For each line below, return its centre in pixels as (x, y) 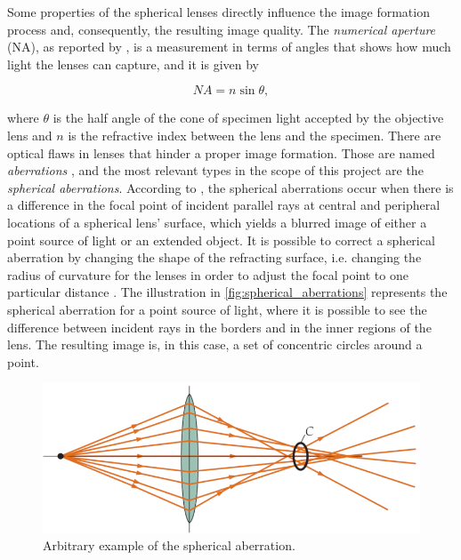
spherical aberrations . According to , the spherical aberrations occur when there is (230, 187)
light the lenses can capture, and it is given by (133, 64)
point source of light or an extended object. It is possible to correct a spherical (221, 240)
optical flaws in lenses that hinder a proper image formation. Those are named (221, 152)
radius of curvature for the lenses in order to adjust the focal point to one (208, 274)
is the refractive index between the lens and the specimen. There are (255, 135)
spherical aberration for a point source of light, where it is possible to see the (217, 309)
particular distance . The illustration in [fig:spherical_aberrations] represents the (227, 292)
